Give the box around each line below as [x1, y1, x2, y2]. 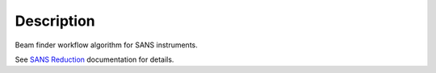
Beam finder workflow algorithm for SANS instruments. [15, 40, 198, 50]
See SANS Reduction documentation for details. [15, 55, 174, 64]
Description [15, 12, 96, 30]
